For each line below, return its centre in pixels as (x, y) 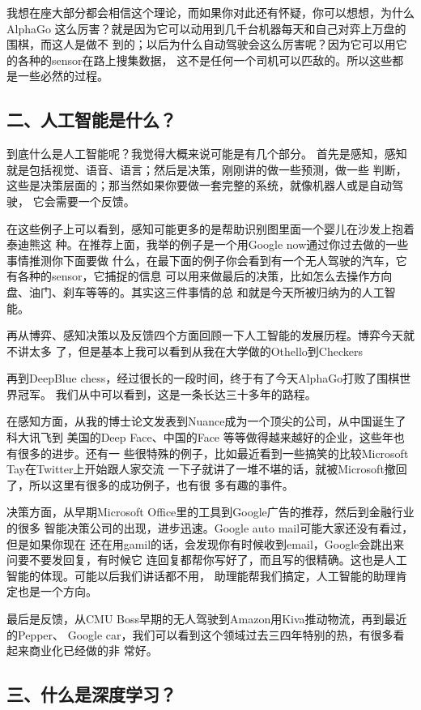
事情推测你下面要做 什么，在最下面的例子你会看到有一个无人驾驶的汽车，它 (207, 260)
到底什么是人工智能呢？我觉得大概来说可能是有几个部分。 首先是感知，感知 (207, 154)
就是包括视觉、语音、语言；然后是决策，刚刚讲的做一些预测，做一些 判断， (207, 169)
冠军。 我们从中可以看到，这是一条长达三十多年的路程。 (167, 393)
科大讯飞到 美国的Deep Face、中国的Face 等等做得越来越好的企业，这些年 (200, 437)
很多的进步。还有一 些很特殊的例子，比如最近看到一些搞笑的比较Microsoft (213, 453)
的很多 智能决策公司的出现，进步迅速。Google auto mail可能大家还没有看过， (210, 528)
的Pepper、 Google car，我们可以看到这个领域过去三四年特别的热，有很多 (200, 634)
